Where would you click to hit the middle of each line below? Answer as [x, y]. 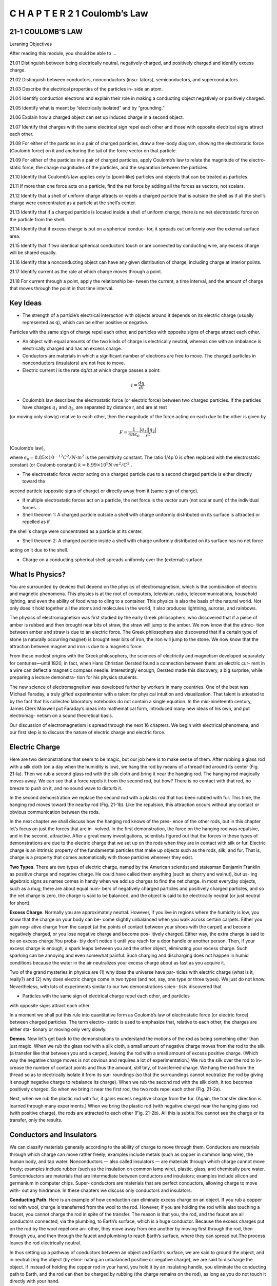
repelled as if [36, 522]
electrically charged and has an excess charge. [72, 349]
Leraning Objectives [31, 44]
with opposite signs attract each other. [50, 1005]
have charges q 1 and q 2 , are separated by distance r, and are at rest [95, 408]
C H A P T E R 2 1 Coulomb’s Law [79, 13]
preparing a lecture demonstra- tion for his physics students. [74, 677]
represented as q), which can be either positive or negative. [85, 323]
